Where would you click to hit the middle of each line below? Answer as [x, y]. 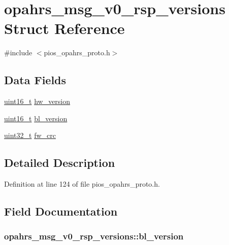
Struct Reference [64, 28]
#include [18, 52]
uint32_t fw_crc [30, 135]
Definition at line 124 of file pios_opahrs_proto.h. [82, 184]
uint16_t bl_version [36, 118]
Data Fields [35, 80]
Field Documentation [61, 211]
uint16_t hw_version [37, 101]
